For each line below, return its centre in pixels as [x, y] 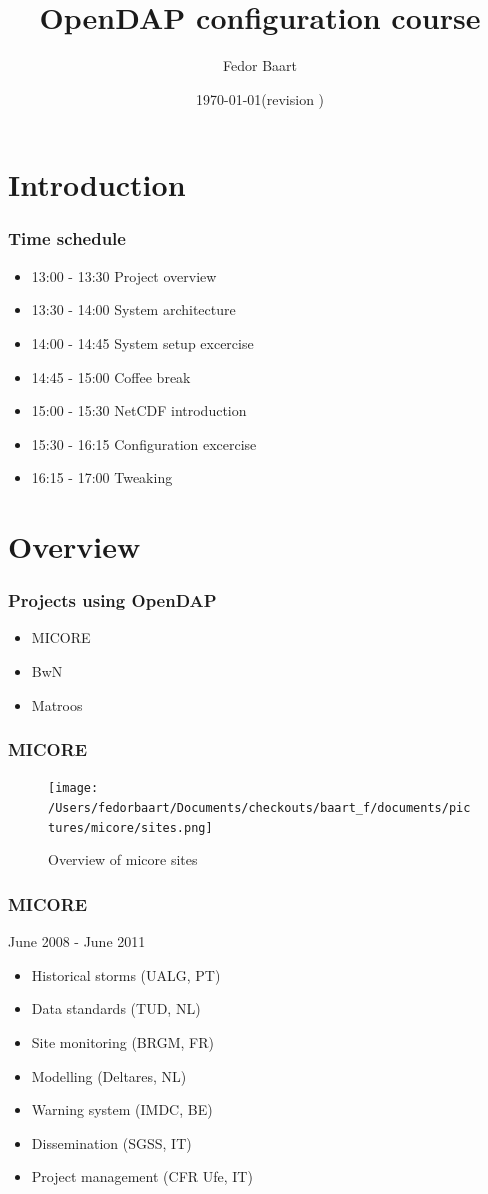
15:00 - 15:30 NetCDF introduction [139, 410]
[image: [73, 788]
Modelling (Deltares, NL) [109, 1075]
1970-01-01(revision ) [260, 98]
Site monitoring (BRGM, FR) [122, 1042]
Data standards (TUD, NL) [116, 1008]
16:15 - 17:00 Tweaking [102, 477]
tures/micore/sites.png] [130, 827]
